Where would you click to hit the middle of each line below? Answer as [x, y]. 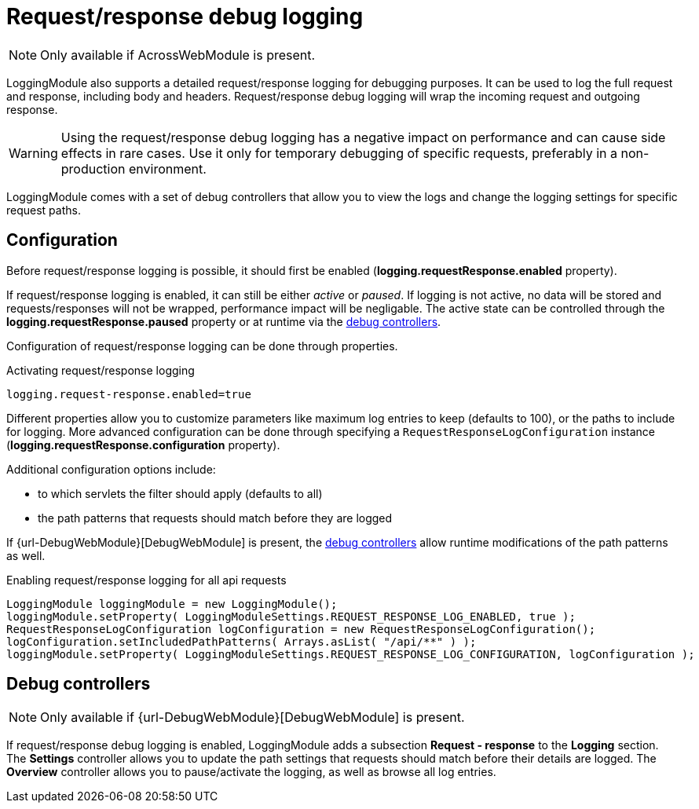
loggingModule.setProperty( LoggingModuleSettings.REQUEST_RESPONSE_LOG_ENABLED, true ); [291, 616]
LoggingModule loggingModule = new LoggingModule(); [172, 604]
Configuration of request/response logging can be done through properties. [202, 346]
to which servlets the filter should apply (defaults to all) [180, 493]
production [93, 168]
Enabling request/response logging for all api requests [146, 580]
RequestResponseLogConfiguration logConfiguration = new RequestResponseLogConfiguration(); [301, 629]
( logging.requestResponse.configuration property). [143, 445]
